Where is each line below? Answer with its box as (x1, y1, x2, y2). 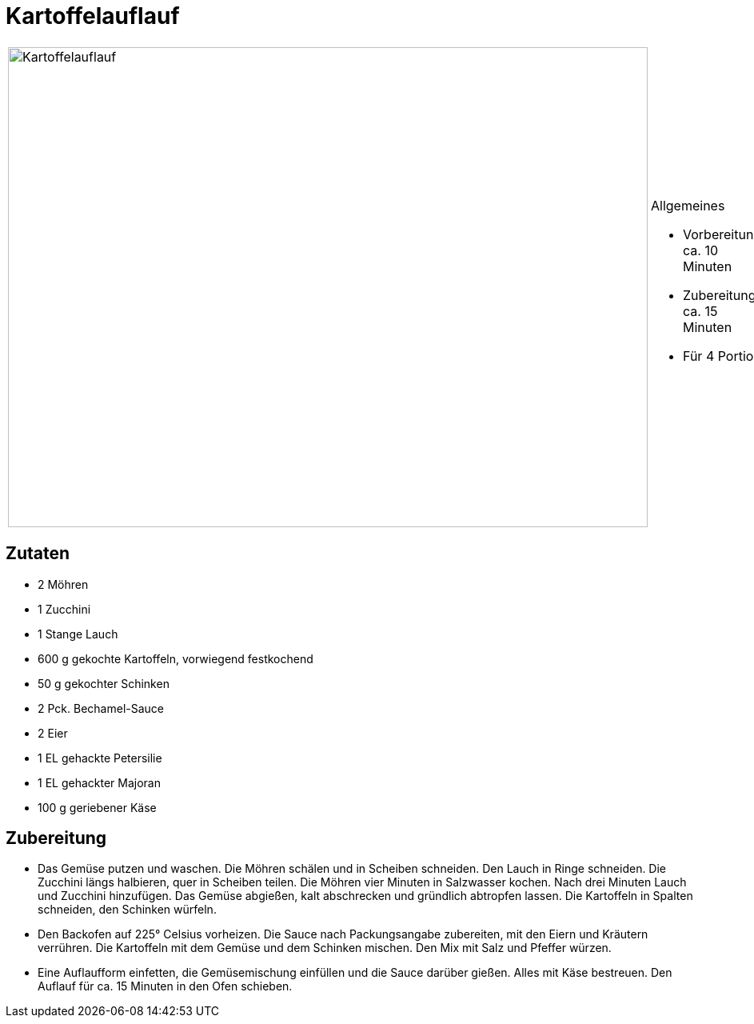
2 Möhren (38, 577, 89, 591)
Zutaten (6, 543, 70, 564)
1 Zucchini (38, 602, 91, 616)
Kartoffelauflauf (6, 2, 180, 30)
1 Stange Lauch (38, 626, 118, 641)
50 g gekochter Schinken (38, 676, 170, 690)
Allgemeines (651, 197, 725, 214)
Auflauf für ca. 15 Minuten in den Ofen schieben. (38, 979, 293, 994)
